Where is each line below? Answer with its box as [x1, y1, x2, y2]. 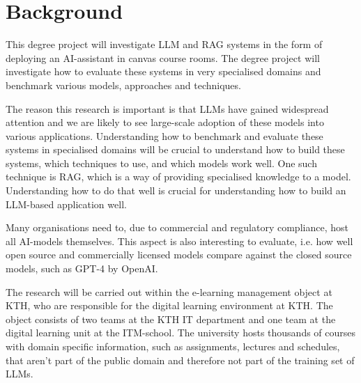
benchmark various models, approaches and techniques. [6, 77, 241, 92]
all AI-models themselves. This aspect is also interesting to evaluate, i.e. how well [6, 233, 353, 248]
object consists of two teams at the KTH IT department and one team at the [6, 311, 336, 326]
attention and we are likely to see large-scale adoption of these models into [6, 115, 324, 130]
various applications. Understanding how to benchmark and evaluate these [6, 128, 323, 143]
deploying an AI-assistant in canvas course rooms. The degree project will [6, 50, 320, 65]
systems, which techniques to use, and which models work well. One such [6, 155, 317, 170]
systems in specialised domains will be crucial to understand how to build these [6, 142, 345, 157]
